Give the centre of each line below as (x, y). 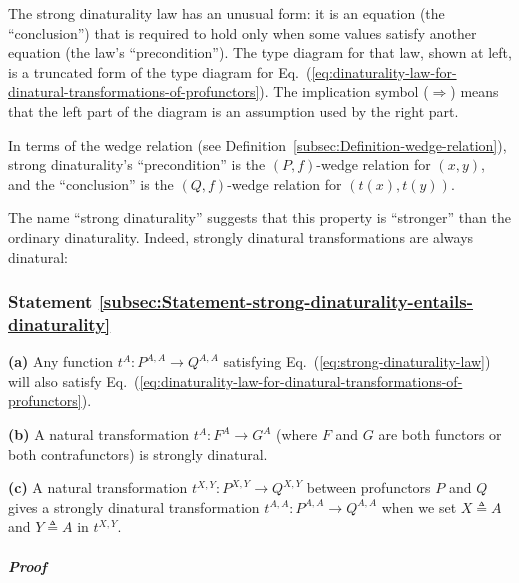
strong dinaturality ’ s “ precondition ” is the (137, 164)
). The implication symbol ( (344, 91)
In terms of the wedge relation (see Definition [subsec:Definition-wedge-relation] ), (257, 144)
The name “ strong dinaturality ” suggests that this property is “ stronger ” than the (259, 217)
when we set (419, 506)
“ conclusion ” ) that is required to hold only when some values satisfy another (242, 32)
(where (296, 434)
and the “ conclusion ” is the (91, 183)
